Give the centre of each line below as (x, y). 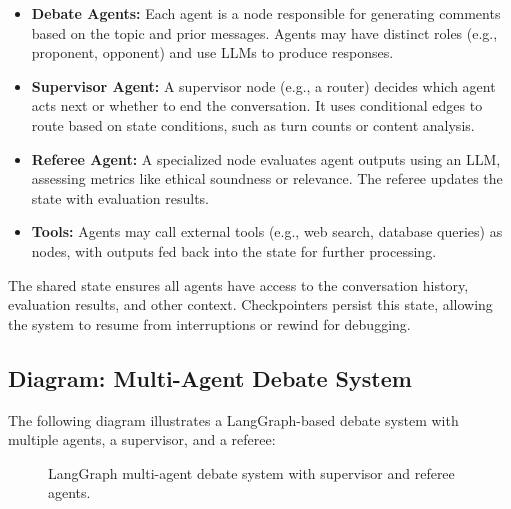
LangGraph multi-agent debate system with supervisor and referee (251, 472)
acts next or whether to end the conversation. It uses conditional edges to (257, 105)
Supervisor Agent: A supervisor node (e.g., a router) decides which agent (263, 85)
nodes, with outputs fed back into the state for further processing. (234, 250)
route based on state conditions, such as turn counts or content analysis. (253, 124)
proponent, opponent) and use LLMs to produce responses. (212, 52)
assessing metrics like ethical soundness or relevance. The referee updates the (267, 178)
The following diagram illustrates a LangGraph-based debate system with (233, 419)
